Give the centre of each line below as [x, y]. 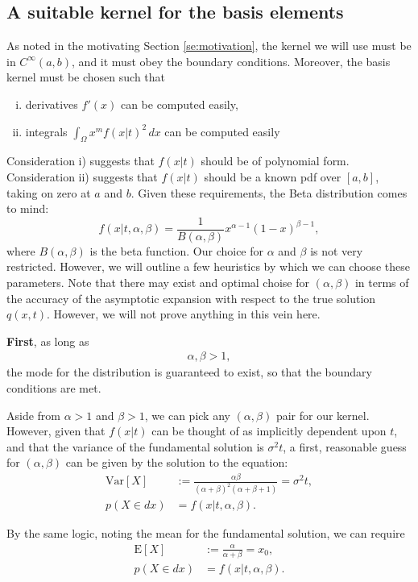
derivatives [52, 104]
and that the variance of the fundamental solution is [135, 446]
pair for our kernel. [323, 415]
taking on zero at [49, 192]
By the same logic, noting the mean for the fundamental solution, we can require [206, 533]
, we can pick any [187, 415]
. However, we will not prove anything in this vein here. [184, 314]
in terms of [382, 282]
